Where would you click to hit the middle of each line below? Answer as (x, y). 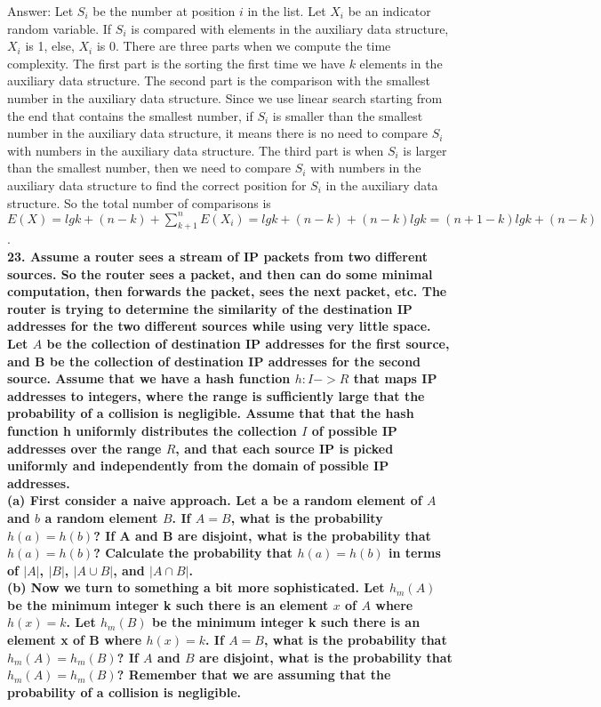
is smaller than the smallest (348, 115)
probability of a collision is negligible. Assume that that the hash (211, 413)
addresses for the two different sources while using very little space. (219, 326)
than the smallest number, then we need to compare (149, 168)
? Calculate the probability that (193, 553)
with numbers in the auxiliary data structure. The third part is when (196, 150)
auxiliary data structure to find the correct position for (157, 185)
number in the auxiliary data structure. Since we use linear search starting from (225, 97)
